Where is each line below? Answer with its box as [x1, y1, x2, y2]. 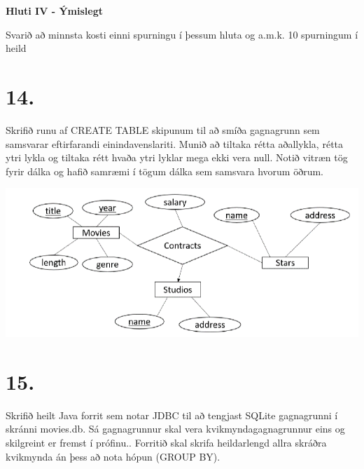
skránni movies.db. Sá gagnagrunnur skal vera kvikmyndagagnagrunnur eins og [6, 421, 345, 436]
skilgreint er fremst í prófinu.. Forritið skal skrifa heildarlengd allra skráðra [6, 435, 327, 450]
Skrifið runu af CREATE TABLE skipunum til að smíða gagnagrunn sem [6, 122, 320, 137]
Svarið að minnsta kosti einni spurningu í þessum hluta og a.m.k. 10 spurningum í [6, 27, 358, 41]
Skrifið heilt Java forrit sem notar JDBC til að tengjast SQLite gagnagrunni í [6, 407, 338, 422]
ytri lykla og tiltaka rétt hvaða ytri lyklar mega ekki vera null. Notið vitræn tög [6, 150, 348, 165]
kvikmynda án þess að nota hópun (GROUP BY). [6, 449, 220, 463]
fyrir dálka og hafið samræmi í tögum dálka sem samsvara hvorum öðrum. [6, 163, 323, 178]
